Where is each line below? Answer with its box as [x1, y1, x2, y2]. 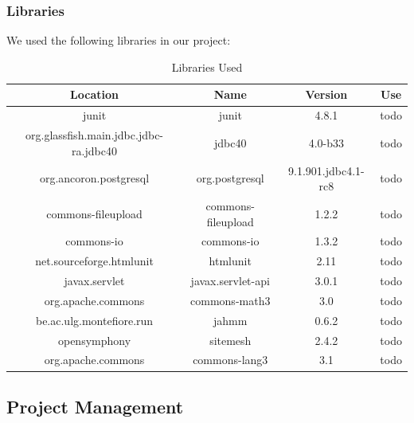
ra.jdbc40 [72, 142, 117, 159]
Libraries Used [171, 58, 243, 75]
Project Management [6, 394, 184, 418]
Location [70, 86, 119, 103]
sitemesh [209, 331, 252, 348]
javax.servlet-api [190, 272, 270, 289]
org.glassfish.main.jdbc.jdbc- [25, 127, 164, 143]
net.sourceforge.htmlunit [35, 253, 154, 269]
